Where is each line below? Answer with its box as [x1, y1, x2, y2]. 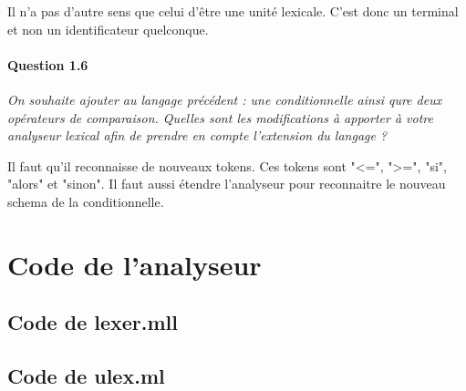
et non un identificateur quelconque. [7, 19, 209, 38]
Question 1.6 [7, 55, 88, 74]
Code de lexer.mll [7, 308, 179, 336]
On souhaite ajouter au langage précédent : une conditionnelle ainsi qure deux [7, 89, 442, 108]
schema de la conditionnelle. [7, 191, 164, 211]
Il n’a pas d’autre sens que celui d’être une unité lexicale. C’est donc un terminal [7, 2, 459, 20]
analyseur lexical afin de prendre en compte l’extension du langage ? [7, 126, 388, 145]
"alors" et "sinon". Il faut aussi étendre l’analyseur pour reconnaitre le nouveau [7, 174, 446, 193]
